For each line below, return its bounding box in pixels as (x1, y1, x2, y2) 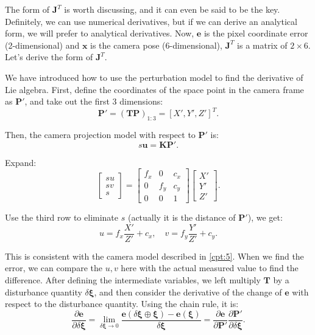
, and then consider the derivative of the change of (94, 285, 282, 298)
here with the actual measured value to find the (121, 261, 299, 274)
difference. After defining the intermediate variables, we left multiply (5, 274, 261, 286)
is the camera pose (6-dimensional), (90, 38, 222, 51)
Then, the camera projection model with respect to (5, 128, 196, 141)
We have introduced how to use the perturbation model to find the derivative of (5, 71, 303, 83)
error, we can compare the (5, 261, 102, 274)
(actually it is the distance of (127, 211, 236, 224)
